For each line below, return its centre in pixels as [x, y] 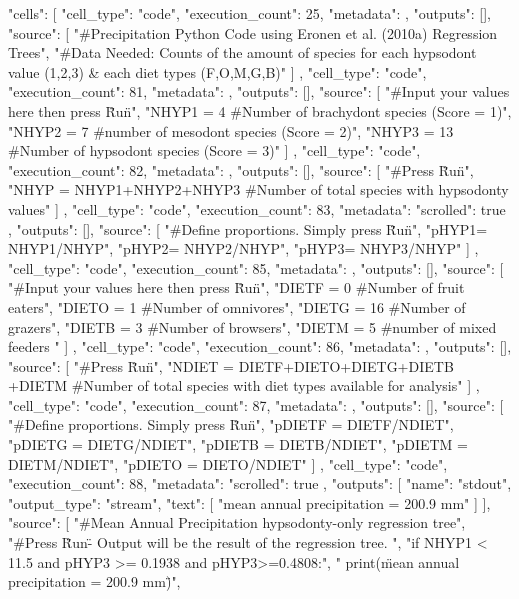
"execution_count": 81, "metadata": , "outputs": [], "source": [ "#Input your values [259, 91]
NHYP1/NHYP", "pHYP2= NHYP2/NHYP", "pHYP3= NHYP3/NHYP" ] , [243, 248]
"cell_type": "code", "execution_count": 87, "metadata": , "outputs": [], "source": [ [256, 404]
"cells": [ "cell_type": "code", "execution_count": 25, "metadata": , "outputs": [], [249, 13]
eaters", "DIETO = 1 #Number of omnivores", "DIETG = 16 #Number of [237, 306]
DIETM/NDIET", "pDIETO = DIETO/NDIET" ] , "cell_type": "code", [228, 463]
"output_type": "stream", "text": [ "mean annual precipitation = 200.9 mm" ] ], [249, 502]
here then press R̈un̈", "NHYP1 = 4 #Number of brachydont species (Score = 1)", [260, 110]
